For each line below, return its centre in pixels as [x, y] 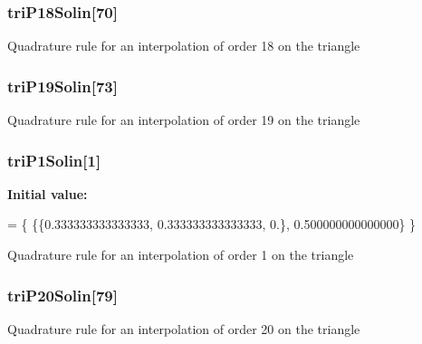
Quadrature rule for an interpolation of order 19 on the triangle [184, 120]
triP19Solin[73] [62, 86]
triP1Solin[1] [54, 160]
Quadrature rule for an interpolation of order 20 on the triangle [184, 328]
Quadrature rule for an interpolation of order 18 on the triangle [184, 46]
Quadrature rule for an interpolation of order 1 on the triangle [181, 255]
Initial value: [48, 193]
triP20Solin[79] [62, 295]
